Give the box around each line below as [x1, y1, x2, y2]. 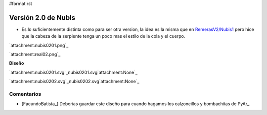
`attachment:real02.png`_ [9, 52, 61, 57]
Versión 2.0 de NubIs [9, 13, 76, 22]
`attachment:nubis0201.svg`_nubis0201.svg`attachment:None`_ [9, 69, 138, 75]
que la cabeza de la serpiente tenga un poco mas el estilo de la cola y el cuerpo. [21, 33, 185, 39]
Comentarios [9, 91, 42, 98]
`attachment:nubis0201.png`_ [9, 42, 69, 48]
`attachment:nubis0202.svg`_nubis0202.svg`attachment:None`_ [9, 79, 139, 85]
